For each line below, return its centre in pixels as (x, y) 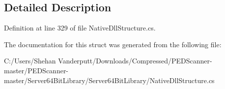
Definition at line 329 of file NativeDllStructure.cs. (80, 28)
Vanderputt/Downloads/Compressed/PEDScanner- (135, 61)
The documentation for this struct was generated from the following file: (113, 44)
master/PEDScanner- (36, 70)
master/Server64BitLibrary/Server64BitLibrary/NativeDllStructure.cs (109, 80)
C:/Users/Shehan (30, 61)
